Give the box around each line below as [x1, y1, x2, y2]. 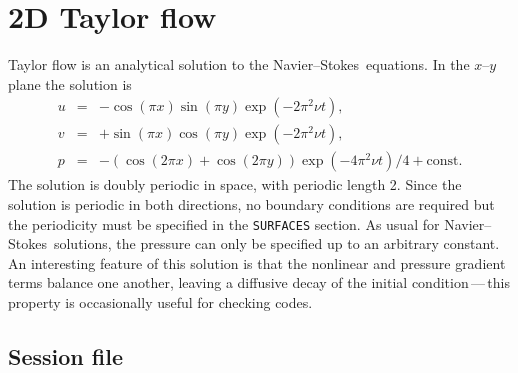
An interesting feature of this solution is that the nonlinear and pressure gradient [8, 252, 506, 273]
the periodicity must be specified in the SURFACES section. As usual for [8, 213, 440, 234]
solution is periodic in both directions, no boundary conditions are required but [8, 194, 495, 214]
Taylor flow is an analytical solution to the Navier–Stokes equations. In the [8, 54, 470, 75]
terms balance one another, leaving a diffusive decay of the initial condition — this [8, 272, 510, 293]
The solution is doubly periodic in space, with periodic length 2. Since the [8, 174, 462, 195]
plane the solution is [8, 73, 132, 94]
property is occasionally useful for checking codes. [8, 292, 313, 313]
